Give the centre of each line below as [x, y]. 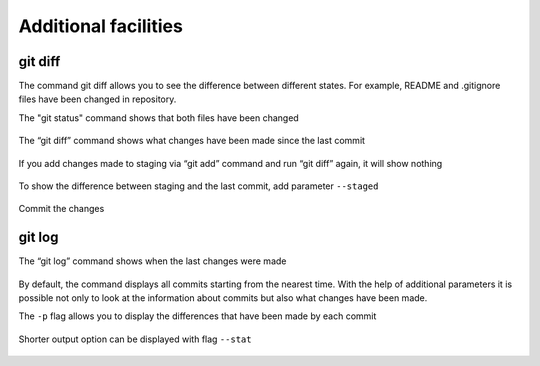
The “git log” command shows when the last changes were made [152, 261]
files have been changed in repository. [97, 99]
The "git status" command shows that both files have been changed [158, 117]
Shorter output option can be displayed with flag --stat [135, 339]
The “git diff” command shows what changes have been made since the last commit [191, 141]
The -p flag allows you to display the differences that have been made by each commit [197, 316]
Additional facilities [101, 26]
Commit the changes [61, 209]
